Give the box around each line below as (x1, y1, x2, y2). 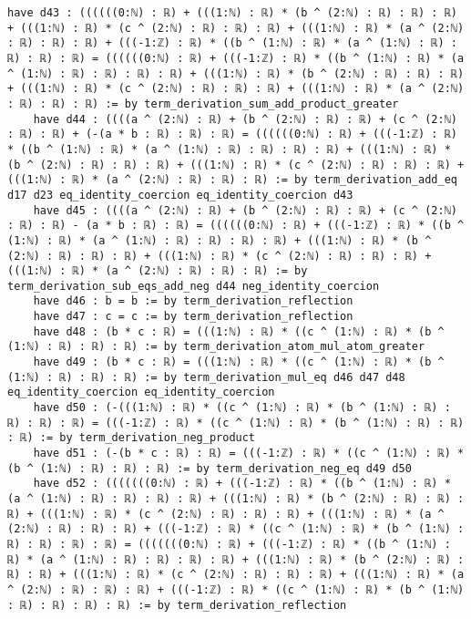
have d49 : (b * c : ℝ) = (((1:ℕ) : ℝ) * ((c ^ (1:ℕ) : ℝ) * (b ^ (33, 356, 445, 369)
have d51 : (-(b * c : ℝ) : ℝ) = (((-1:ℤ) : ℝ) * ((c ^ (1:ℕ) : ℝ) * (33, 447, 465, 460)
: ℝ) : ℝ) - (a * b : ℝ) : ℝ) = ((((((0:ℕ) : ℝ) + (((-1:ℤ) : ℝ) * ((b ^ (7, 219, 465, 232)
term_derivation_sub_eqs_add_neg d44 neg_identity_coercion (7, 279, 380, 293)
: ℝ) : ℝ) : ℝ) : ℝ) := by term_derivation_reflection (7, 598, 347, 612)
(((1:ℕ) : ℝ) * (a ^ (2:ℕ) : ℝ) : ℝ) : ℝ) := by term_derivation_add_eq (7, 173, 457, 187)
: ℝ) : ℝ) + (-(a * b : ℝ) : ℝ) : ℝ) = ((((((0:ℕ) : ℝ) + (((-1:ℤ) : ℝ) (7, 128, 457, 141)
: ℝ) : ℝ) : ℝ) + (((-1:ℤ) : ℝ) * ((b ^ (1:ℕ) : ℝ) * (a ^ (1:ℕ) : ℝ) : (7, 36, 457, 50)
